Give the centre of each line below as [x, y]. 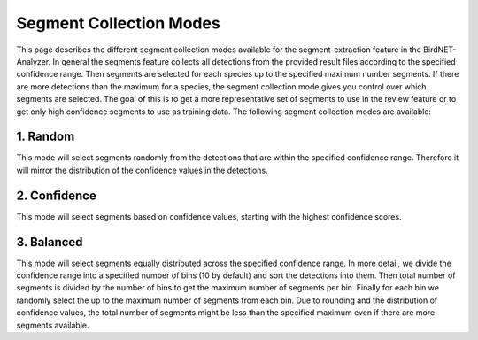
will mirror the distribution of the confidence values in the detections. [143, 170]
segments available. [53, 325]
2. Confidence [56, 195]
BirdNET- [440, 50]
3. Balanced [50, 242]
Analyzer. [34, 61]
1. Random [46, 137]
